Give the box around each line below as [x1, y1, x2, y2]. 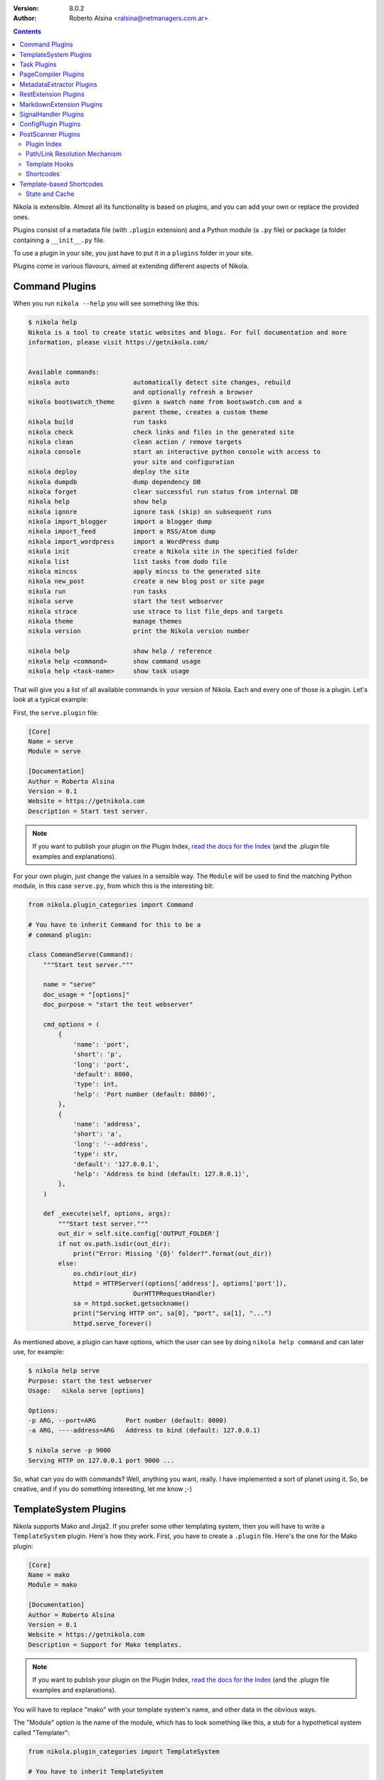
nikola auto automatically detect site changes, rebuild [28, 378, 291, 386]
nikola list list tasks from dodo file [28, 557, 228, 565]
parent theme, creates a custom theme [132, 408, 269, 416]
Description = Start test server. [28, 807, 149, 815]
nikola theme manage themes [28, 617, 183, 625]
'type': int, [73, 1080, 119, 1089]
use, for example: [13, 1348, 64, 1356]
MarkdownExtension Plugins [19, 100, 103, 108]
